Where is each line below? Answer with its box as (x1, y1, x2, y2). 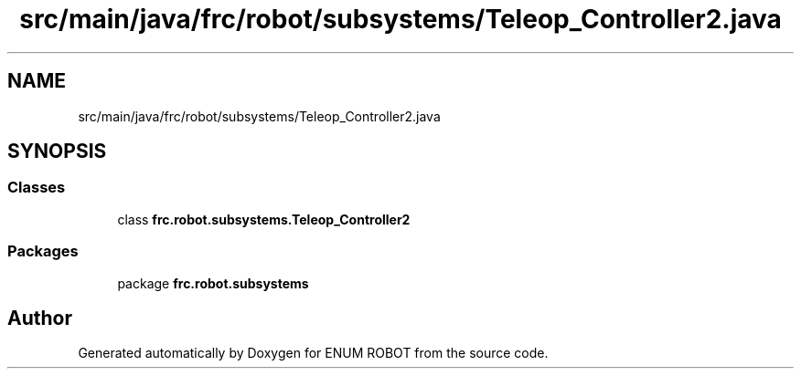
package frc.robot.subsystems (117, 275, 309, 291)
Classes (7, 178, 66, 197)
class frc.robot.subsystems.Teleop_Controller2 (117, 211, 411, 227)
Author (7, 306, 72, 329)
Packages (7, 242, 79, 261)
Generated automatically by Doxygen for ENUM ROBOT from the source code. (78, 345, 549, 361)
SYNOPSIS (7, 140, 107, 163)
